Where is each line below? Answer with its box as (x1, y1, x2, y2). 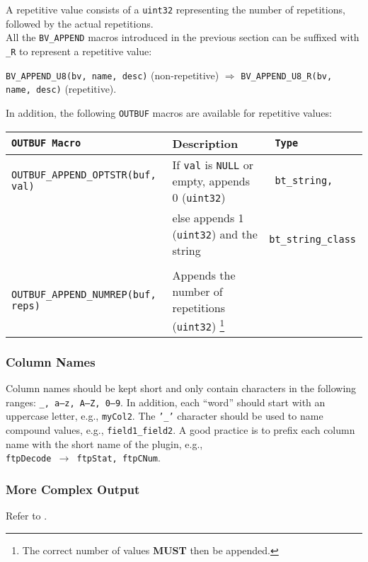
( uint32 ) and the (172, 225, 258, 242)
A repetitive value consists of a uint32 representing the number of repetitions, (6, 2, 345, 16)
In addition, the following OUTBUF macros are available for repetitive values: (6, 105, 332, 120)
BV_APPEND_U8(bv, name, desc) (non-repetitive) (6, 67, 219, 82)
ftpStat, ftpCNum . (76, 450, 161, 465)
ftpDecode (6, 454, 52, 464)
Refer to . (6, 508, 47, 523)
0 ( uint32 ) (172, 188, 226, 205)
